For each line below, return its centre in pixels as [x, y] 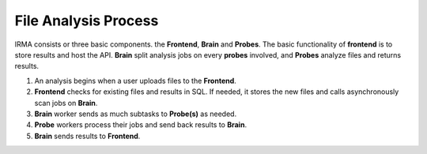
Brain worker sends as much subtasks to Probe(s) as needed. [136, 114]
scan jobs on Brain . [66, 103]
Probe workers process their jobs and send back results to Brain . [141, 125]
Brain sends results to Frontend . [87, 136]
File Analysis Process [87, 21]
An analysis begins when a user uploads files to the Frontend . [135, 81]
